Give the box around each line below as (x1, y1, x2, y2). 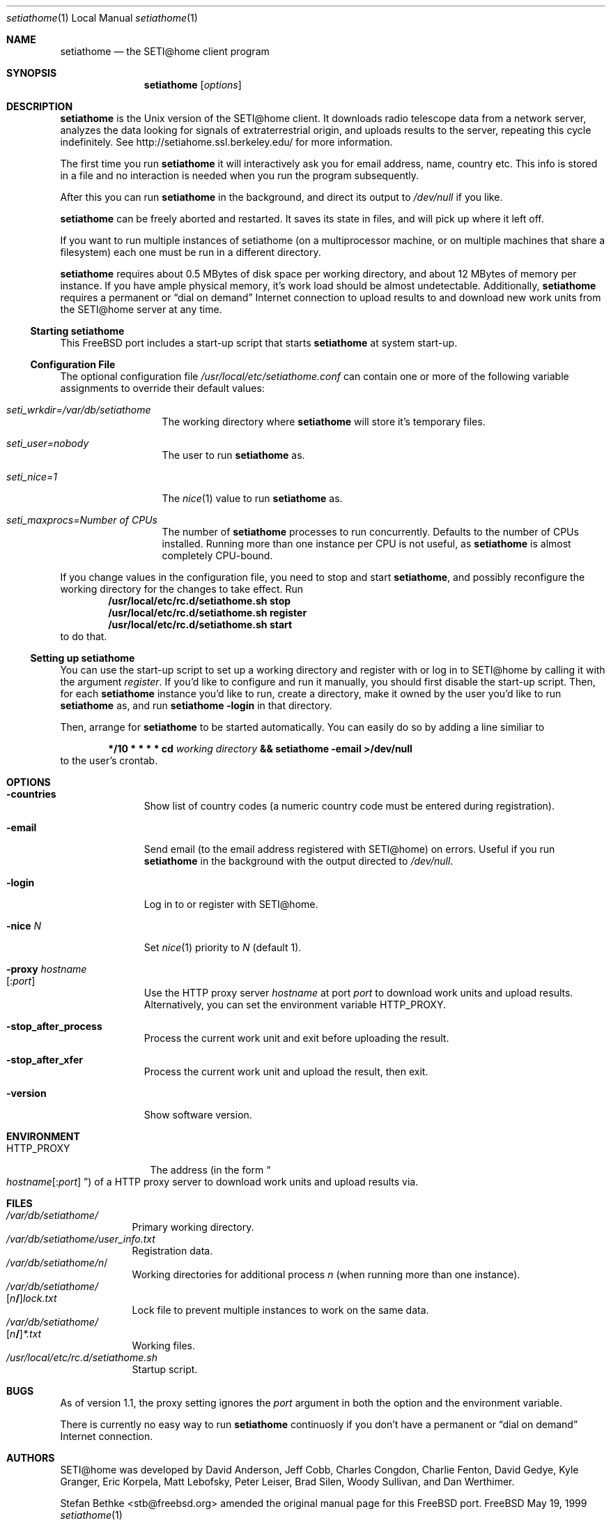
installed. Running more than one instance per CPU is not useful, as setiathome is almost (162, 538, 571, 550)
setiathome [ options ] (144, 79, 242, 91)
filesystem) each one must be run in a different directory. (60, 246, 321, 258)
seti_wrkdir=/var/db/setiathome (6, 404, 151, 416)
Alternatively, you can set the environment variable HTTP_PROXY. (144, 999, 446, 1010)
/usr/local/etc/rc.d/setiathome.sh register (108, 607, 307, 619)
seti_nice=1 (6, 471, 58, 483)
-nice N (6, 920, 42, 932)
